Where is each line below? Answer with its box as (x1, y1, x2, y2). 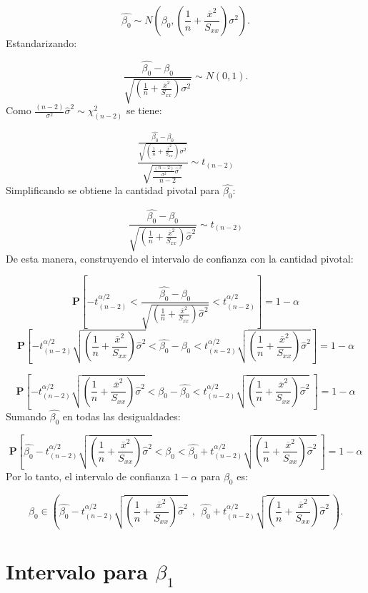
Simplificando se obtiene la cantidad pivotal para (6, 183, 220, 198)
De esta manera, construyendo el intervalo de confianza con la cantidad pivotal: (6, 250, 354, 265)
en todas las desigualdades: (62, 409, 181, 424)
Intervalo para (6, 557, 148, 586)
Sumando (6, 409, 46, 424)
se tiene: (126, 103, 162, 118)
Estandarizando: (6, 36, 77, 50)
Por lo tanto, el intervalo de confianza (6, 469, 171, 484)
